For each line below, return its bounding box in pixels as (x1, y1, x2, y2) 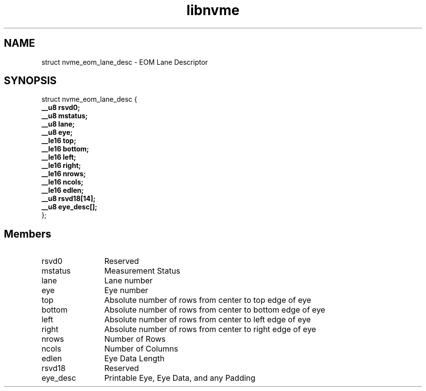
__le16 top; (41, 136, 76, 145)
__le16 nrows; (41, 169, 86, 178)
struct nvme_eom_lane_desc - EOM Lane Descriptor (41, 57, 208, 66)
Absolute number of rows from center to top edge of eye (104, 295, 311, 305)
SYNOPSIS (4, 74, 57, 87)
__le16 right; (41, 161, 81, 170)
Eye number (104, 285, 148, 296)
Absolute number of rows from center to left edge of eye (104, 315, 311, 325)
